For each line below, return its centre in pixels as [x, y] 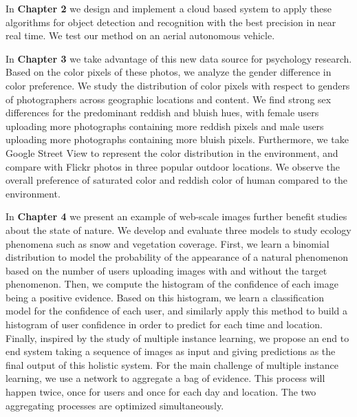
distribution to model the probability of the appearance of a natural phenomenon [177, 257]
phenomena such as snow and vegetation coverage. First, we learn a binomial [167, 243]
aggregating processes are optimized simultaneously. [115, 405]
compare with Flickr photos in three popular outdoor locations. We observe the [173, 166]
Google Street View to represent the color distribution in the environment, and [172, 152]
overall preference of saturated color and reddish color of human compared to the [177, 180]
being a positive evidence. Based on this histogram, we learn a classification [165, 297]
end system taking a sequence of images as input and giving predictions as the [171, 351]
